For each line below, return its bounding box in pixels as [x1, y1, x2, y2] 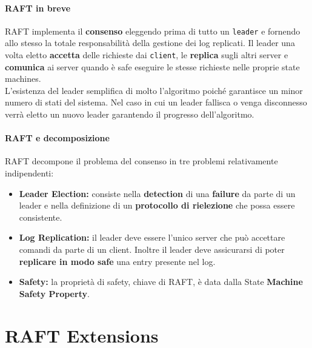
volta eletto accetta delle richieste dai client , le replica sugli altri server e [5, 49, 288, 61]
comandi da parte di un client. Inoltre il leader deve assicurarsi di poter [19, 243, 285, 256]
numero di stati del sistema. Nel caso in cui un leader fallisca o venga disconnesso [5, 96, 307, 109]
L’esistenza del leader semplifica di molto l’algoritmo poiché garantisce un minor [5, 84, 303, 96]
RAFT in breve [5, 1, 71, 14]
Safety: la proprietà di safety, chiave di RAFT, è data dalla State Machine [19, 275, 303, 288]
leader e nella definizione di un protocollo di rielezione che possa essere [19, 199, 295, 212]
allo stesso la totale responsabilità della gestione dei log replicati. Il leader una [5, 36, 295, 49]
